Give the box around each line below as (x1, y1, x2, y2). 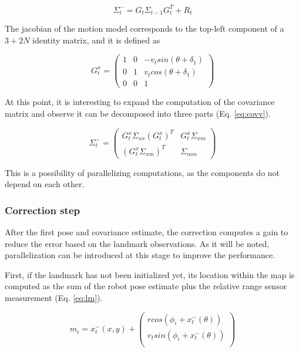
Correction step (5, 202, 80, 217)
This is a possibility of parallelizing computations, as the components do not (5, 166, 280, 178)
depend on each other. (5, 178, 85, 190)
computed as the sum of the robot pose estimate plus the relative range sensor (5, 280, 287, 292)
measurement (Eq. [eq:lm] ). (5, 291, 103, 303)
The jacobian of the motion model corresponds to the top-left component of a (5, 22, 284, 34)
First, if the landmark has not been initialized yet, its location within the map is (5, 268, 295, 280)
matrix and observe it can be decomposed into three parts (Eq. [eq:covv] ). (5, 107, 271, 119)
